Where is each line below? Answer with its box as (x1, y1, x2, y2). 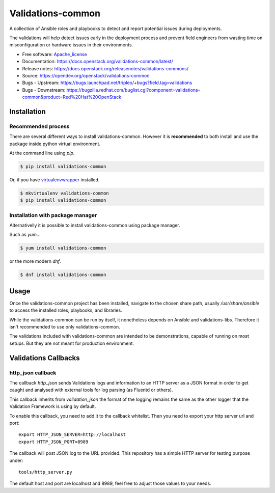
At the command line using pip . (9, 150, 75, 156)
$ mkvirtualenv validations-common (20, 190, 109, 196)
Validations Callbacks (9, 353, 80, 362)
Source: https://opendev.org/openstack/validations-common (22, 72, 150, 78)
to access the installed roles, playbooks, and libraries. (9, 307, 122, 313)
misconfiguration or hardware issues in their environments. (9, 42, 133, 48)
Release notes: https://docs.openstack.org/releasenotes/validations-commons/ (22, 65, 189, 71)
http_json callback (9, 369, 57, 376)
